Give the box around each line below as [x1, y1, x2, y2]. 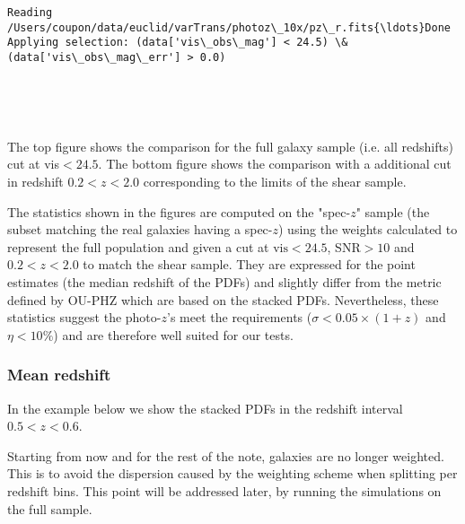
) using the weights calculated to [278, 220, 458, 239]
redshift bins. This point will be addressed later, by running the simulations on [7, 481, 442, 500]
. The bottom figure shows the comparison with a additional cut [98, 154, 452, 173]
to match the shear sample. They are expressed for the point [83, 255, 416, 274]
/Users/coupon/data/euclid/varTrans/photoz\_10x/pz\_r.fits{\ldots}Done [7, 21, 451, 34]
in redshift [7, 172, 64, 190]
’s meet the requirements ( [167, 308, 312, 327]
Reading [7, 6, 53, 19]
